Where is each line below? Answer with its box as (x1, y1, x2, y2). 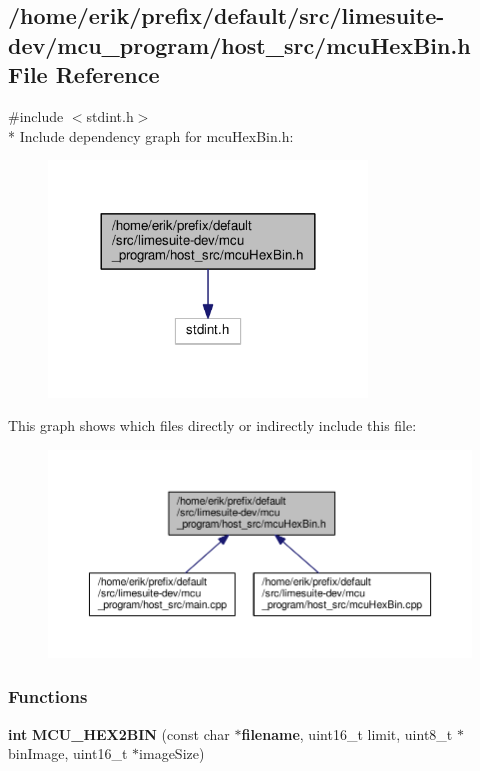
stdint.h (86, 105, 134, 126)
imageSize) (139, 743, 205, 764)
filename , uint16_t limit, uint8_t (241, 723, 453, 744)
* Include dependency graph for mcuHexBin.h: (8, 125, 294, 146)
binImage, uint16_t (8, 743, 128, 764)
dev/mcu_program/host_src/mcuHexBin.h (8, 29, 471, 60)
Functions (8, 684, 88, 709)
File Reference (8, 59, 160, 90)
